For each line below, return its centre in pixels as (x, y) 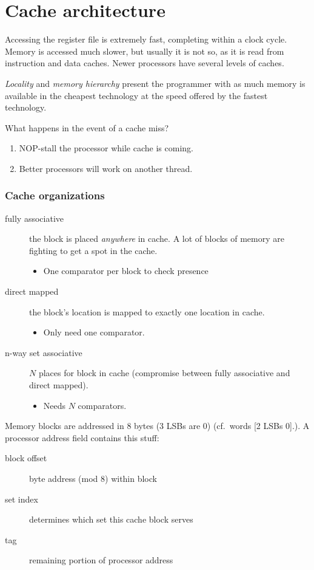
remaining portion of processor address (101, 560)
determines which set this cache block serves (111, 519)
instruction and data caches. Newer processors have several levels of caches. (145, 63)
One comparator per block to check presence (126, 271)
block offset (26, 458)
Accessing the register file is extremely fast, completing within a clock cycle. (146, 39)
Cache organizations (55, 195)
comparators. (102, 405)
